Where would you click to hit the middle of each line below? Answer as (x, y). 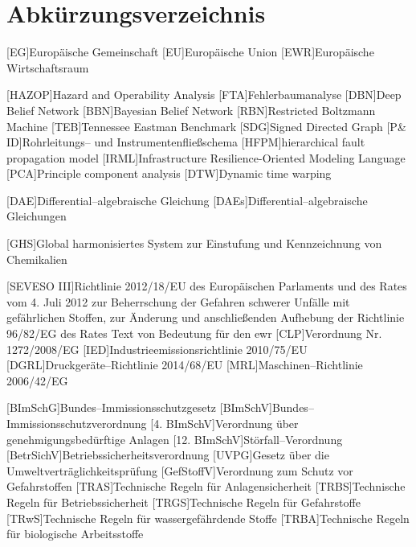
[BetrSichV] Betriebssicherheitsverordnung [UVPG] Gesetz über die (168, 455)
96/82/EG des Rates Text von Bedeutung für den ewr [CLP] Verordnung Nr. (194, 333)
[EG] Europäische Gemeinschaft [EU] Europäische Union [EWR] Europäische (190, 52)
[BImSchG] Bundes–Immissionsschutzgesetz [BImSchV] (139, 407)
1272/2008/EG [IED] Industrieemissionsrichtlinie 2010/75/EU (157, 349)
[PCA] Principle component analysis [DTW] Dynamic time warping (169, 173)
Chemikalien (37, 259)
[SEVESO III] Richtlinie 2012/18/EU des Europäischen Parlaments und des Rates (207, 286)
